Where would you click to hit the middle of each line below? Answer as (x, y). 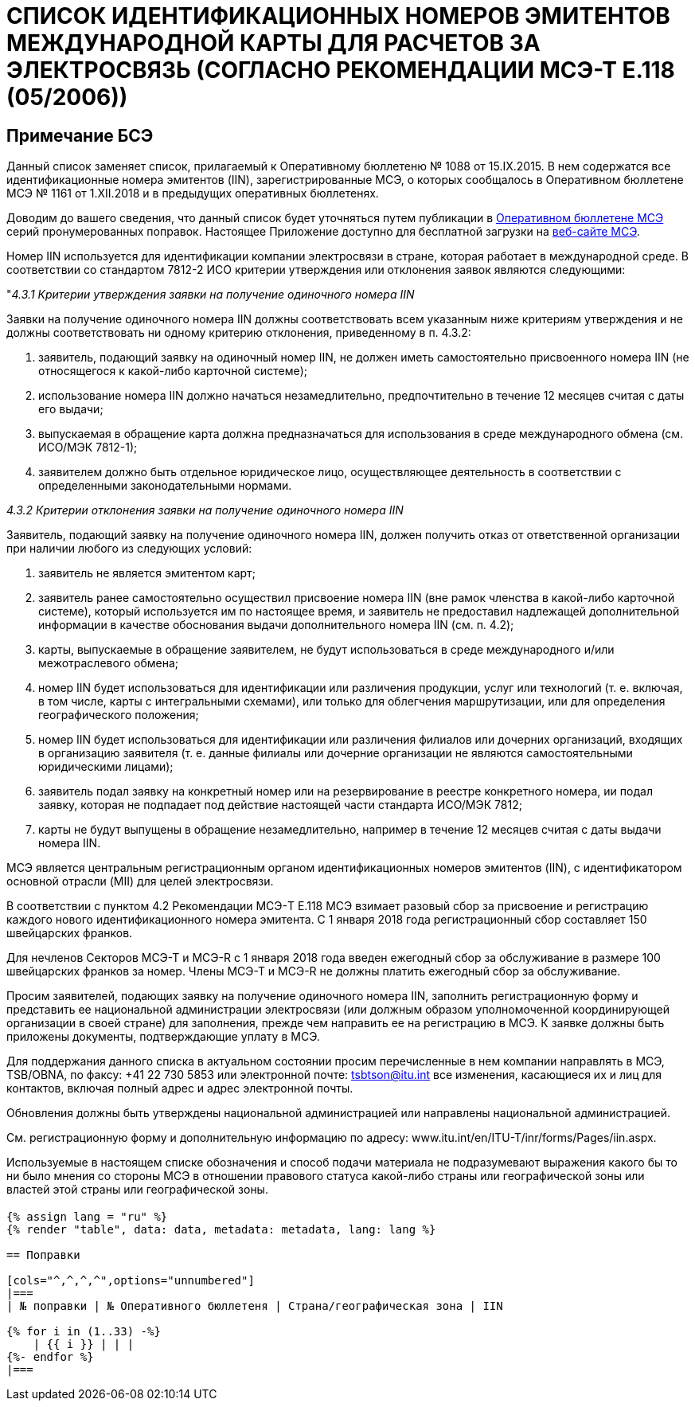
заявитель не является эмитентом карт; (147, 573)
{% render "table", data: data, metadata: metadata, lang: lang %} (221, 1229)
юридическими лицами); (106, 767)
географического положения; (119, 715)
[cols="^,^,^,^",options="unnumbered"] (131, 1280)
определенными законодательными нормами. (165, 486)
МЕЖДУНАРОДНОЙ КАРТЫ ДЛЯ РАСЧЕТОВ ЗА (273, 43)
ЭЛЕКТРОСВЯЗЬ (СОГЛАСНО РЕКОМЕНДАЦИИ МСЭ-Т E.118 (341, 70)
